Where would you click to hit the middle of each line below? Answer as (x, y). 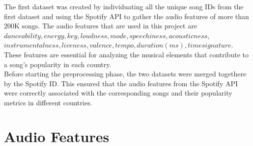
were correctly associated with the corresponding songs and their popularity (118, 93)
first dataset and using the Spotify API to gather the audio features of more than (126, 16)
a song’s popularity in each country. (58, 64)
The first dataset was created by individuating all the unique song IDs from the (124, 6)
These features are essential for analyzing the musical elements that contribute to (126, 54)
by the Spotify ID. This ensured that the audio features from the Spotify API (121, 83)
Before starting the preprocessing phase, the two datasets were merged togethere (125, 74)
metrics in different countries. (48, 102)
